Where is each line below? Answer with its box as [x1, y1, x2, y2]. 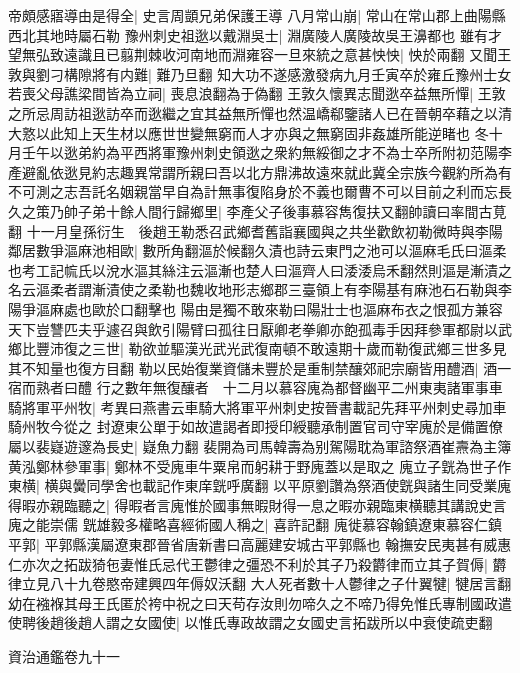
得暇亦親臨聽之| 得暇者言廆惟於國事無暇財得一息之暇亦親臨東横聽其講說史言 [8, 494, 507, 515]
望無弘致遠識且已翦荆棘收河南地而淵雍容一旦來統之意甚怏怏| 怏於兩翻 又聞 [8, 44, 498, 65]
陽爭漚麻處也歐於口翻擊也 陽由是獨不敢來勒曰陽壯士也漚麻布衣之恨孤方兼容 [8, 298, 503, 319]
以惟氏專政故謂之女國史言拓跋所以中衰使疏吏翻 [184, 612, 493, 633]
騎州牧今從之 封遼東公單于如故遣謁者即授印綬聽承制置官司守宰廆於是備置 [8, 416, 489, 437]
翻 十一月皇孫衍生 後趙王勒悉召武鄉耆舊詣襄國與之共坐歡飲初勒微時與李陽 [8, 220, 503, 241]
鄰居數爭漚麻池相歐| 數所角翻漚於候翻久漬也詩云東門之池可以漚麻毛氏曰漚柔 [8, 240, 507, 261]
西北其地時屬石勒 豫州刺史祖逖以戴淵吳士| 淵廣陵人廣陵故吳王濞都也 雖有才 [8, 24, 502, 45]
